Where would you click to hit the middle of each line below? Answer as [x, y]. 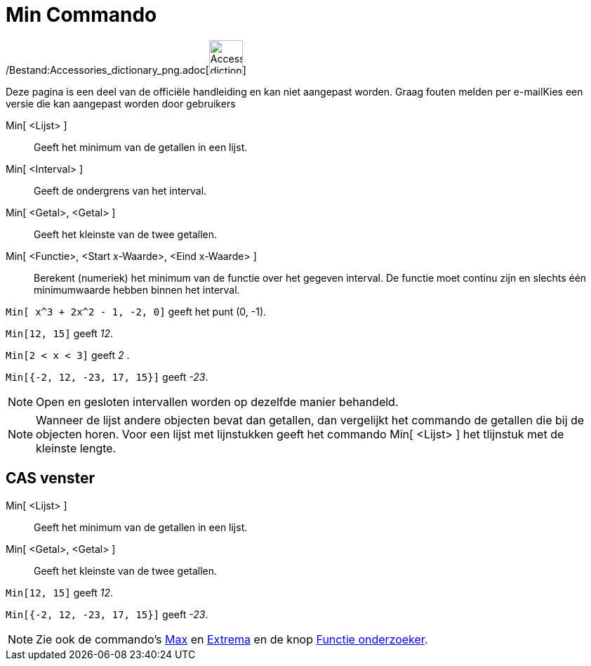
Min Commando [81, 15]
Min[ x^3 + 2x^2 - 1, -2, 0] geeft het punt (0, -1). [136, 311]
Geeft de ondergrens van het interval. [120, 190]
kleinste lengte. [76, 448]
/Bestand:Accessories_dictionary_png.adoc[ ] [126, 70]
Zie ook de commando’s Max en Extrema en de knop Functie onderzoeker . [232, 639]
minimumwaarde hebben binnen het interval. [137, 289]
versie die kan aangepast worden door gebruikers [121, 103]
